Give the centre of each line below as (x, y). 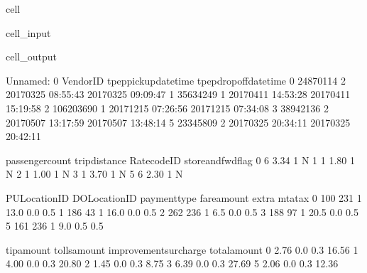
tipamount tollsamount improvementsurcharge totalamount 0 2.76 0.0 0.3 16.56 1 (182, 249)
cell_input (28, 32)
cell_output (31, 57)
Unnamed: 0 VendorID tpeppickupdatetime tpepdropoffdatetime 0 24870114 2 (176, 80)
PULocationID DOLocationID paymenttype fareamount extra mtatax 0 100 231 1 (184, 197)
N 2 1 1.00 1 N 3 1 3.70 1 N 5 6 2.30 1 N (94, 174)
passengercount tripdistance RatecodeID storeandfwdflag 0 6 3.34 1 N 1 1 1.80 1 (180, 160)
